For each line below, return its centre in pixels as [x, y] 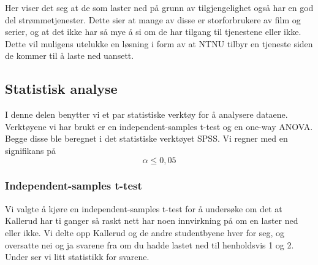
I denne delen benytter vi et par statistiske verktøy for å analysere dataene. [146, 114]
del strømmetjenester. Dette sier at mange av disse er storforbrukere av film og [153, 19]
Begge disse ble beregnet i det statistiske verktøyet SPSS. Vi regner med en [146, 138]
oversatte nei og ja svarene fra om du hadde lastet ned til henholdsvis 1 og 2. [150, 244]
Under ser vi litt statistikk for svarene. [77, 257]
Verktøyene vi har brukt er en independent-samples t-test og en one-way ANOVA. [159, 126]
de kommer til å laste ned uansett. [70, 56]
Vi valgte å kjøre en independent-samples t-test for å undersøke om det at [144, 208]
